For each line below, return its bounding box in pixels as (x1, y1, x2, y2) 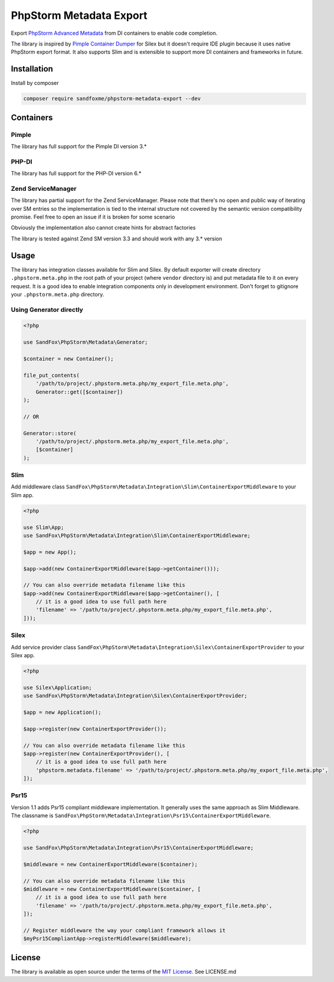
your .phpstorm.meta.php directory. (11, 291, 104, 298)
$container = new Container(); (23, 355, 114, 362)
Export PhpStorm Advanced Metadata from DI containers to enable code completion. (11, 30, 218, 37)
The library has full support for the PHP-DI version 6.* (11, 170, 142, 177)
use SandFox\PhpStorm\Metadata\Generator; (23, 339, 148, 345)
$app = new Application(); (23, 709, 101, 716)
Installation (11, 64, 53, 74)
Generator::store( (23, 430, 77, 436)
